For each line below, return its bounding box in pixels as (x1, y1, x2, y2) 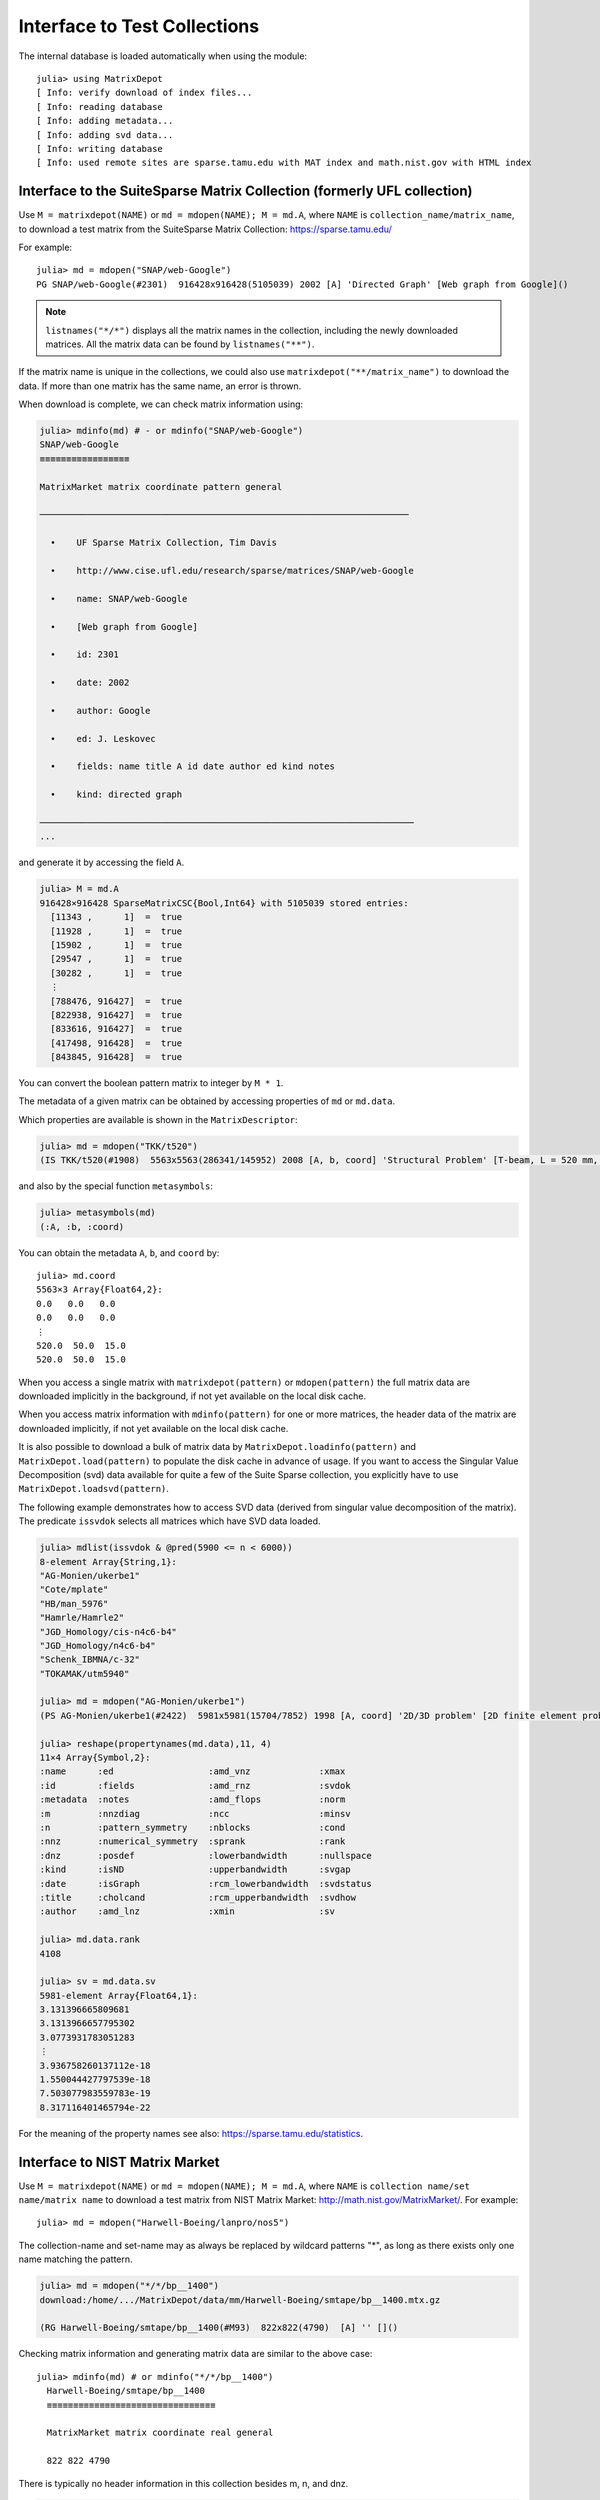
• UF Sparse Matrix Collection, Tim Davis (50, 537, 277, 549)
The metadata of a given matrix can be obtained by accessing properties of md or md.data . (18, 1095, 396, 1107)
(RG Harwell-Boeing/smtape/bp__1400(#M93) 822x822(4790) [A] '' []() (39, 2322, 399, 2334)
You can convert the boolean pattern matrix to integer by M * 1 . (18, 1077, 284, 1089)
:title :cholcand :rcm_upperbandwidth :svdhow (39, 1891, 357, 1903)
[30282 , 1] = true (50, 967, 183, 979)
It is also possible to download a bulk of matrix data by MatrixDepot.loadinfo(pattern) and (18, 1441, 417, 1453)
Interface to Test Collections (18, 15, 260, 37)
